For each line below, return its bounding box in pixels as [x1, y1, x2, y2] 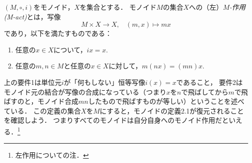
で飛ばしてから [181, 86, 229, 97]
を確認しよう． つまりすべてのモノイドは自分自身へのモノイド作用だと [4, 115, 229, 125]
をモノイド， [33, 2, 74, 12]
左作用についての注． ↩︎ [15, 150, 89, 160]
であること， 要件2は [176, 77, 243, 87]
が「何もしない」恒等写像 [63, 77, 145, 87]
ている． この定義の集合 [4, 105, 81, 115]
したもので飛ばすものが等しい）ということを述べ [88, 96, 245, 106]
